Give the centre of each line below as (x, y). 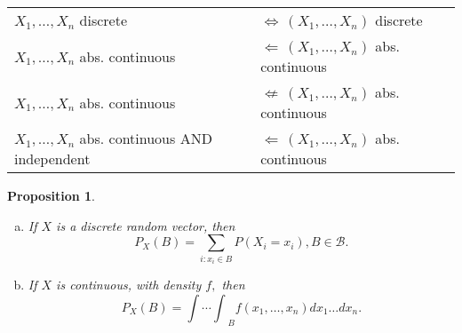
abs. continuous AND (146, 138)
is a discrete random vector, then (146, 225)
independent (52, 159)
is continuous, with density (129, 285)
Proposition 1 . (51, 195)
